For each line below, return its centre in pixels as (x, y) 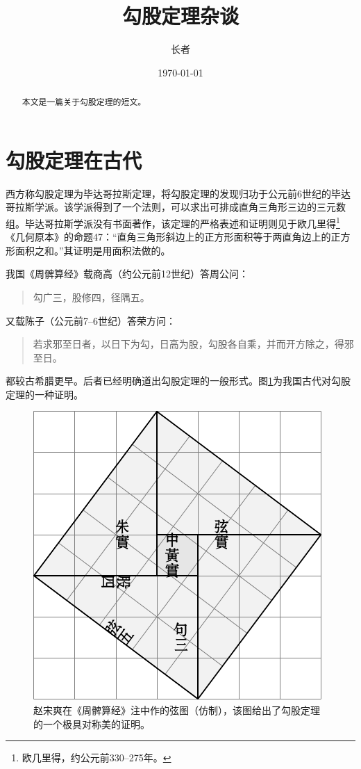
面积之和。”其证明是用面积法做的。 (93, 250)
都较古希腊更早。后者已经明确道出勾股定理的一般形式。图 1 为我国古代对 (168, 381)
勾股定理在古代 (74, 160)
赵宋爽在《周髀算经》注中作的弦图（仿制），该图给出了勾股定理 (177, 710)
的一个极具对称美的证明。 (92, 723)
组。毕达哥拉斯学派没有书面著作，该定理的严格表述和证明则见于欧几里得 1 (173, 222)
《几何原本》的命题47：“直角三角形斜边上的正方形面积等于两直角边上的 (168, 237)
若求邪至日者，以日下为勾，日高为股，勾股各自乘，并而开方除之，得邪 (193, 344)
